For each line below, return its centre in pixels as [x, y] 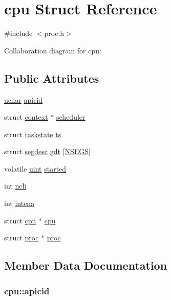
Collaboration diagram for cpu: [53, 50]
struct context [26, 117]
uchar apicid [24, 99]
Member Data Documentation [86, 265]
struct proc [22, 238]
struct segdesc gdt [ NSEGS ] [47, 151]
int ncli [15, 186]
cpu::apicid [27, 290]
